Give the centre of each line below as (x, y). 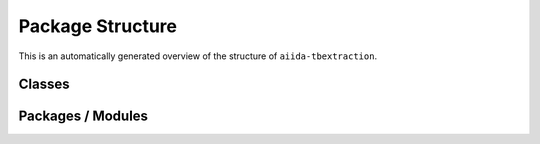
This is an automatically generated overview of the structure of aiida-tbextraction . (198, 56)
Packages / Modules (83, 116)
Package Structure (97, 26)
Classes (44, 84)
